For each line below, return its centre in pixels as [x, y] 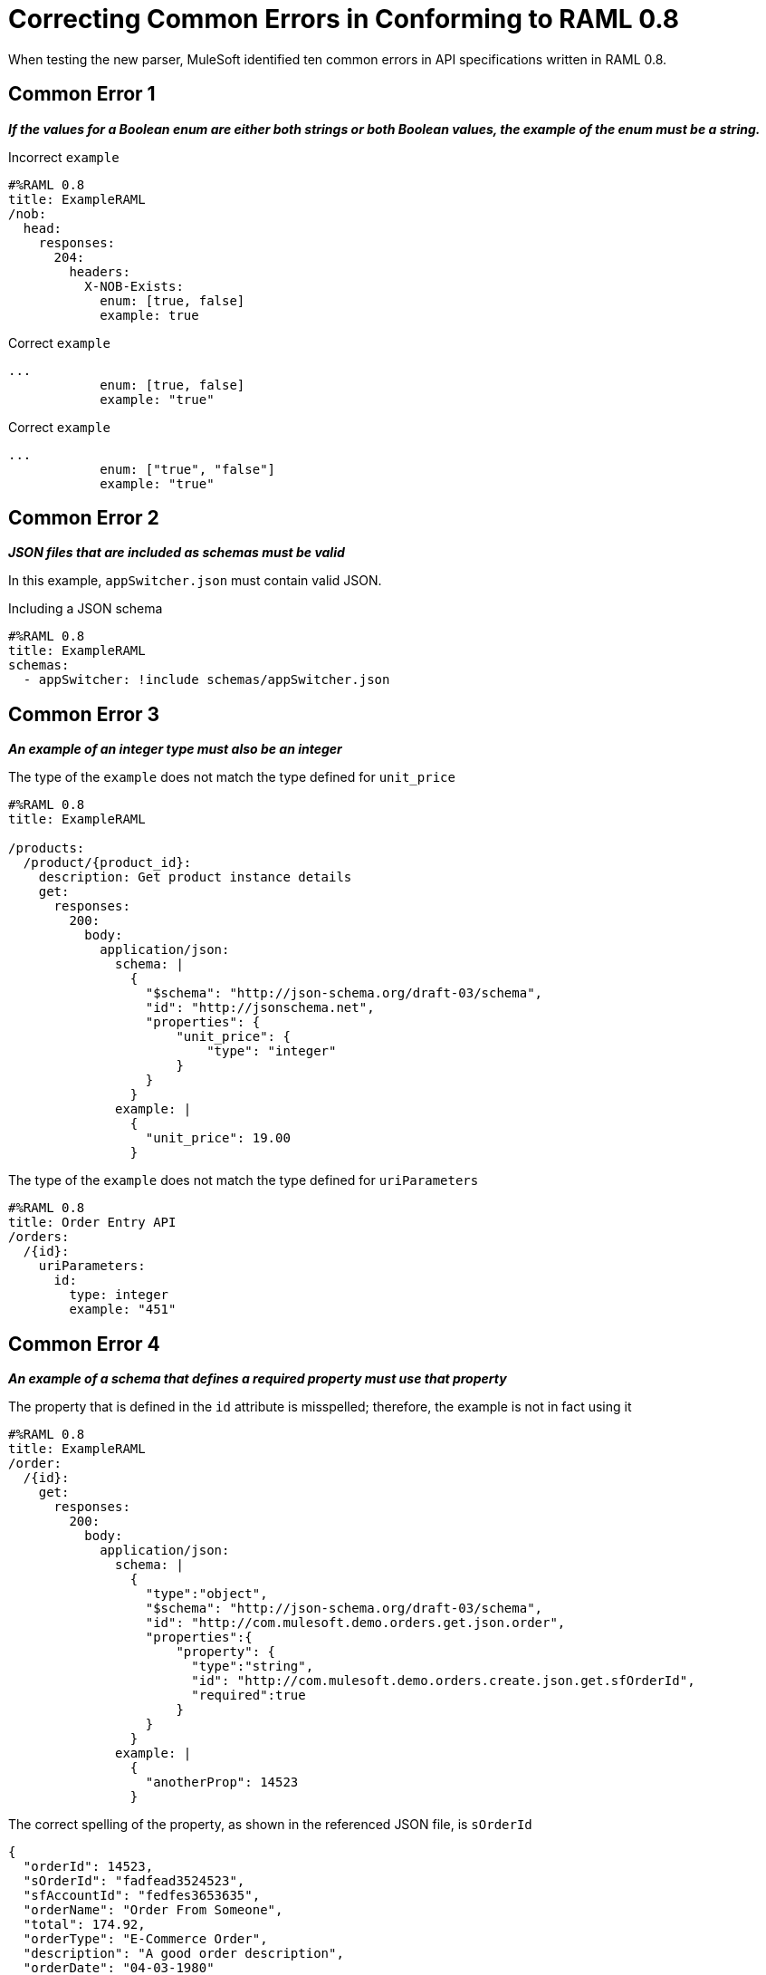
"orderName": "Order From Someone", [153, 1910]
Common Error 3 [84, 714]
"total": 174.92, [84, 1925]
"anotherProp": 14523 [222, 1782]
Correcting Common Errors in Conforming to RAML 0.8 [344, 19]
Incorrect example [64, 157]
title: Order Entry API [92, 1223]
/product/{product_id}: [107, 863]
